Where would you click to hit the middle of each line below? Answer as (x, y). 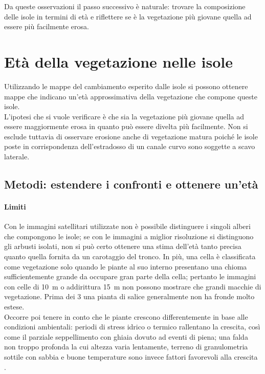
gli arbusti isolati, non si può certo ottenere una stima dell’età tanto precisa (123, 246)
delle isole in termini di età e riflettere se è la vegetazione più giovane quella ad (128, 16)
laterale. (17, 157)
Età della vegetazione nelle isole (118, 61)
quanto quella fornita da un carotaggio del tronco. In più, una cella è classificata (130, 256)
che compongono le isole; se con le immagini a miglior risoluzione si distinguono (129, 236)
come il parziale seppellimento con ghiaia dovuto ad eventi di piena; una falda (126, 336)
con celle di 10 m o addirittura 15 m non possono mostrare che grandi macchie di (133, 286)
